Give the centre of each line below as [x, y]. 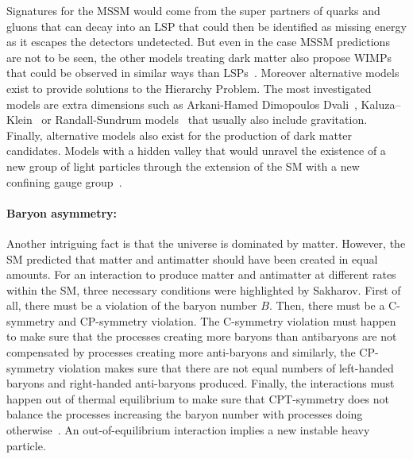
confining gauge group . [64, 181]
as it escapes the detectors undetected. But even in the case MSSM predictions [198, 42]
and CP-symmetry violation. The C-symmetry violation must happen [227, 320]
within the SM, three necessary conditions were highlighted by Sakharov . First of [204, 289]
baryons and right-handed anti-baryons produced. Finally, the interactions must [201, 383]
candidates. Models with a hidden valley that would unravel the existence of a [196, 150]
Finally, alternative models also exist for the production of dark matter [179, 135]
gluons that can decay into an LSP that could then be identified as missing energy [206, 26]
